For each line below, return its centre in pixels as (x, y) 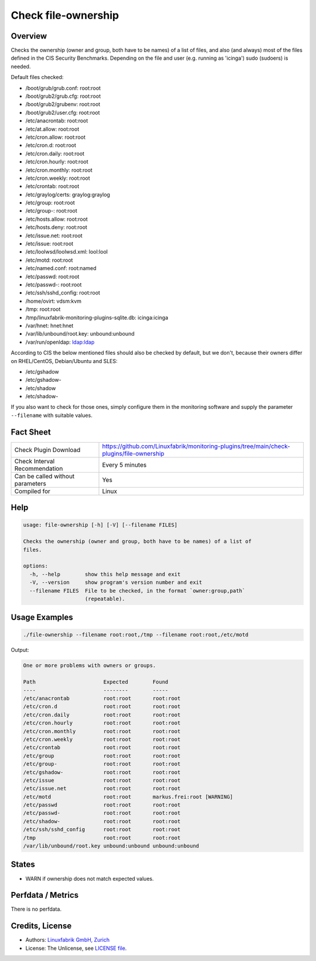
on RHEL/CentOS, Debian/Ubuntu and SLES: (64, 361)
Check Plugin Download (47, 450)
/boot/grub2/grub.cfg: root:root (63, 96)
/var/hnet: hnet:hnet (49, 326)
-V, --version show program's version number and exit (116, 582)
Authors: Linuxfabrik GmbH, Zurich (68, 940)
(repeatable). (105, 599)
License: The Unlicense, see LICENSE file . (76, 948)
